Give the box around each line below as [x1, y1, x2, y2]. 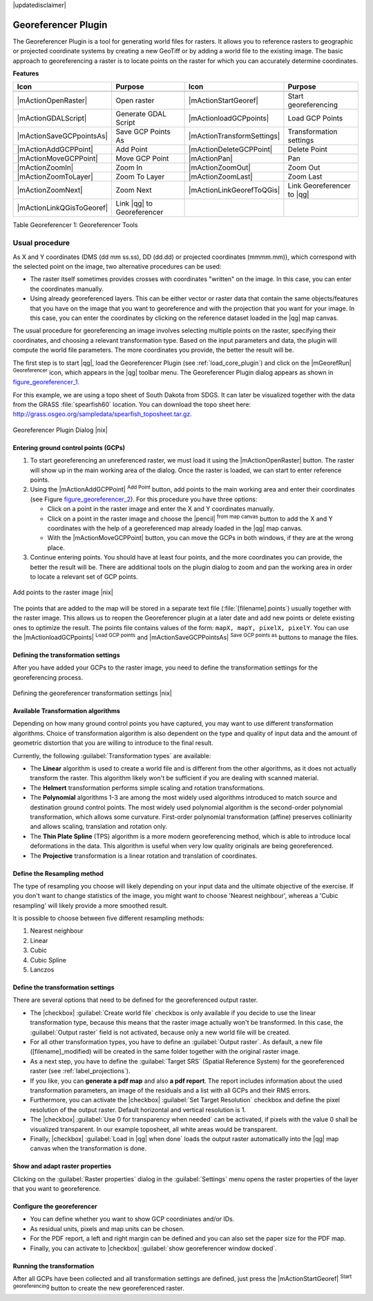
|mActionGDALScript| [17, 114, 87, 123]
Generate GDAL [115, 109, 167, 119]
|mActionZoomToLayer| [17, 172, 93, 181]
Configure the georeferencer [12, 1202, 98, 1211]
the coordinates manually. [30, 285, 104, 293]
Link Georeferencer [287, 181, 352, 190]
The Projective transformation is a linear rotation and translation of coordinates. [30, 852, 258, 860]
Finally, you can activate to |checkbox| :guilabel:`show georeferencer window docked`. [30, 1244, 278, 1253]
